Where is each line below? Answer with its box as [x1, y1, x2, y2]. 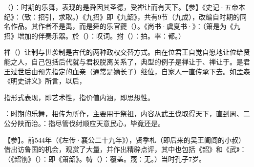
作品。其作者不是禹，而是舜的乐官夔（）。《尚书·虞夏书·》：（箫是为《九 [10, 21, 240, 31]
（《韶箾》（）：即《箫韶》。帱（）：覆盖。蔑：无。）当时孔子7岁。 [4, 153, 206, 164]
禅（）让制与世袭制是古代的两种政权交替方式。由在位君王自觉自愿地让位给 [4, 47, 243, 57]
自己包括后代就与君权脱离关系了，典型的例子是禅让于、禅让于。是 [31, 56, 243, 66]
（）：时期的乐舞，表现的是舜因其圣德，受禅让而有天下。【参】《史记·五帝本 [4, 2, 245, 12]
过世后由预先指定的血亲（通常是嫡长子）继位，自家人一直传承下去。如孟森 [10, 66, 250, 76]
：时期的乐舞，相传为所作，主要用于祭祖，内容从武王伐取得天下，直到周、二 [4, 108, 250, 119]
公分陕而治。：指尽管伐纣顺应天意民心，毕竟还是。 [4, 118, 165, 128]
